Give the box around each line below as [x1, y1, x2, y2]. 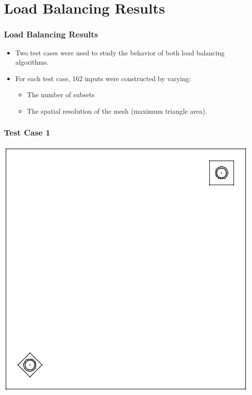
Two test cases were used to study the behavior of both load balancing [15, 47, 225, 57]
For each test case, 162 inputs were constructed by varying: [15, 73, 191, 83]
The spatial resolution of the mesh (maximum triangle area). [27, 105, 207, 116]
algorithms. [15, 57, 49, 67]
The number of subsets [27, 89, 95, 100]
